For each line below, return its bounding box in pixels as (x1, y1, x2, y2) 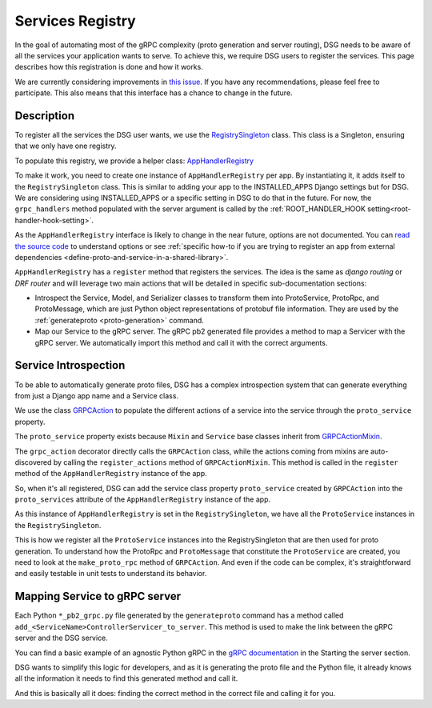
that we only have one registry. (14, 141, 117, 151)
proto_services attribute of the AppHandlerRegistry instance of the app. (14, 494, 271, 504)
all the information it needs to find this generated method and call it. (14, 674, 238, 683)
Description (14, 109, 75, 122)
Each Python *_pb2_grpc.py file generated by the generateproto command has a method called (14, 610, 344, 620)
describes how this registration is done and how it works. (14, 62, 203, 72)
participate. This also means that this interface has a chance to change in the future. (14, 88, 293, 98)
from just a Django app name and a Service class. (14, 390, 179, 400)
